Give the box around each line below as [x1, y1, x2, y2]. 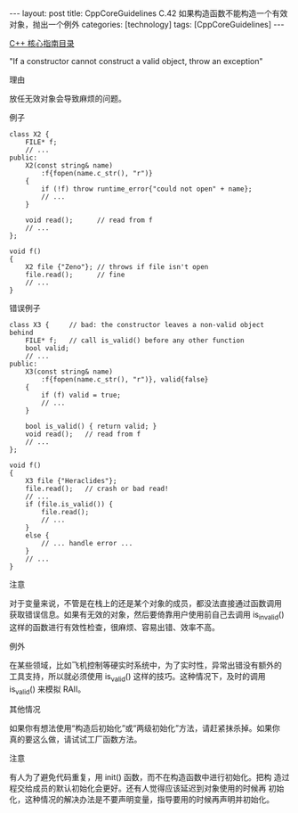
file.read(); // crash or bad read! [25, 484, 169, 493]
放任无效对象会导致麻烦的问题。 [9, 94, 126, 103]
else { [25, 531, 50, 540]
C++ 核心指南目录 [9, 38, 75, 48]
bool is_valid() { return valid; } [25, 422, 157, 431]
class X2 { [9, 130, 50, 139]
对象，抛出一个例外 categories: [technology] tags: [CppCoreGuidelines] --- [9, 20, 285, 29]
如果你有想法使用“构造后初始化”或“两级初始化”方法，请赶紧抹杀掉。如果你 [9, 723, 280, 734]
